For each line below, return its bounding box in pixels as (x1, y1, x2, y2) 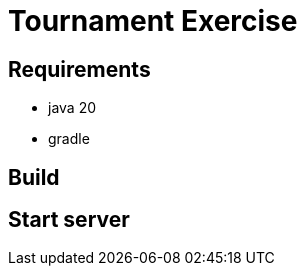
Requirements (8, 56, 151, 82)
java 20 (48, 99, 97, 117)
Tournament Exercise (8, 4, 298, 38)
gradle (48, 130, 90, 148)
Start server (8, 207, 130, 233)
